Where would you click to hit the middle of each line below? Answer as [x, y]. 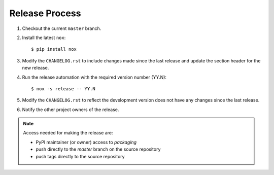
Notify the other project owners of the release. [71, 110]
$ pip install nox [54, 49]
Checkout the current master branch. [62, 28]
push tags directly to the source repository [80, 156]
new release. [36, 68]
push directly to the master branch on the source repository [98, 149]
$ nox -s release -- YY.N [63, 89]
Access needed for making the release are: [68, 133]
